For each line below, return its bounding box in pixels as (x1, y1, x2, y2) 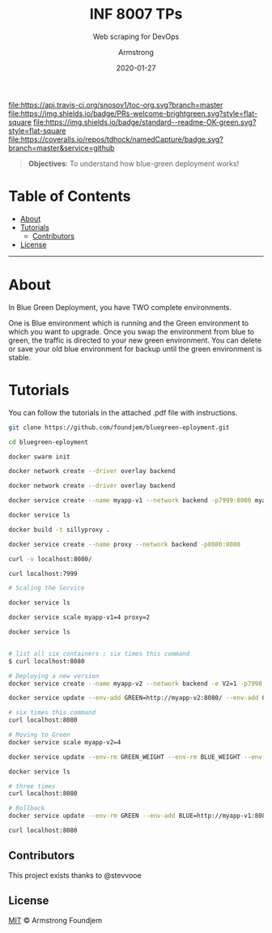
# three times (8, 782, 57, 790)
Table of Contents (8, 187, 131, 206)
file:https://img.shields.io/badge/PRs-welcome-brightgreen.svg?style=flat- (8, 109, 257, 118)
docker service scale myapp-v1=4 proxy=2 (8, 613, 151, 622)
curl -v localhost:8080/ (8, 555, 92, 563)
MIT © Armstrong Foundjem (8, 915, 103, 925)
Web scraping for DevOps (92, 32, 180, 41)
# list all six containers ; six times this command (8, 650, 190, 658)
